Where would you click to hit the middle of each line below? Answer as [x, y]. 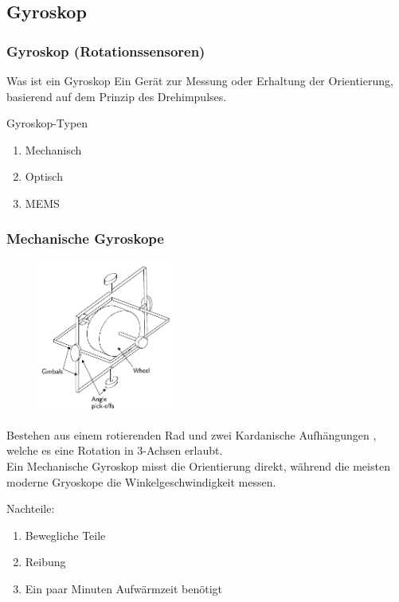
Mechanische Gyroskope [85, 238]
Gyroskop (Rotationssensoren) [106, 51]
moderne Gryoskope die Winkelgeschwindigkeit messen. [141, 481]
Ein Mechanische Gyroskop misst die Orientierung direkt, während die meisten [198, 466]
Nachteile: [31, 508]
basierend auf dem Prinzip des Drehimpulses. [117, 96]
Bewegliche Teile [65, 535]
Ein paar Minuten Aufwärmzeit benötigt [124, 589]
